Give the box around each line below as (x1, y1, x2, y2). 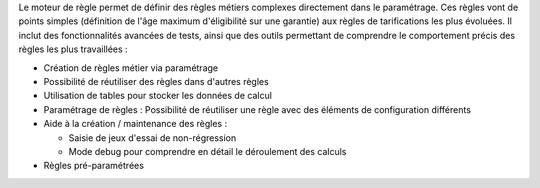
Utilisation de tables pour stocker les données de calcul (43, 90, 272, 102)
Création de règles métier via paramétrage (43, 61, 219, 74)
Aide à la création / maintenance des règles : (43, 118, 228, 130)
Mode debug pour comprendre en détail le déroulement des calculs (68, 145, 347, 157)
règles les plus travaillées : (18, 43, 129, 55)
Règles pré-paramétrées (43, 160, 145, 172)
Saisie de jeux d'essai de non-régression (68, 131, 237, 144)
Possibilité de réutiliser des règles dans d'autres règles (43, 75, 269, 87)
